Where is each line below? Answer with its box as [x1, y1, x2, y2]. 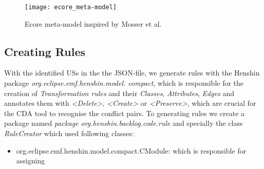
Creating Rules [4, 43, 86, 59]
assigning [16, 155, 45, 166]
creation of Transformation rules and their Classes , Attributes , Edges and [4, 87, 235, 98]
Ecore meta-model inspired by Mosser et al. [25, 18, 162, 29]
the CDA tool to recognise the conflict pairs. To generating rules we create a [4, 107, 245, 118]
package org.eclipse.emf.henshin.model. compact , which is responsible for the [4, 78, 244, 88]
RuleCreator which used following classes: [4, 128, 134, 139]
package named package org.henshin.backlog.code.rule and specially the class [4, 118, 243, 128]
